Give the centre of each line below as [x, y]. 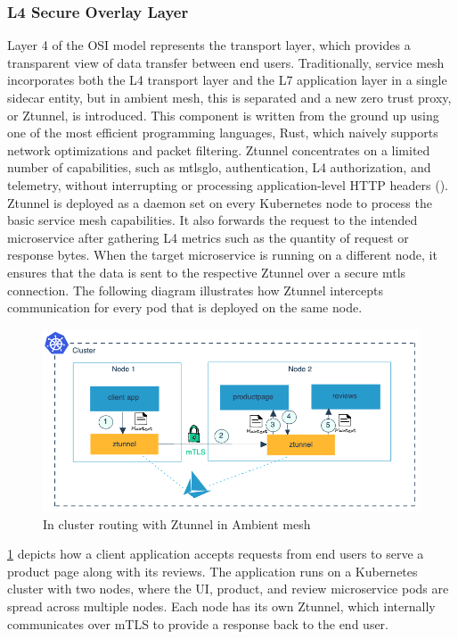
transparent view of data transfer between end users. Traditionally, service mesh [226, 62]
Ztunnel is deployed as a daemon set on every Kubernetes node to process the [220, 202]
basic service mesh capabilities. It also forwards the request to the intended [213, 220]
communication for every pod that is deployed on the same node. [185, 307]
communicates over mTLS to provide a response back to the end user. [198, 623]
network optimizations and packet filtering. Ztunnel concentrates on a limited [219, 149]
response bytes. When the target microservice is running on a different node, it [222, 255]
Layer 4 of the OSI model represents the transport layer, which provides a [209, 45]
